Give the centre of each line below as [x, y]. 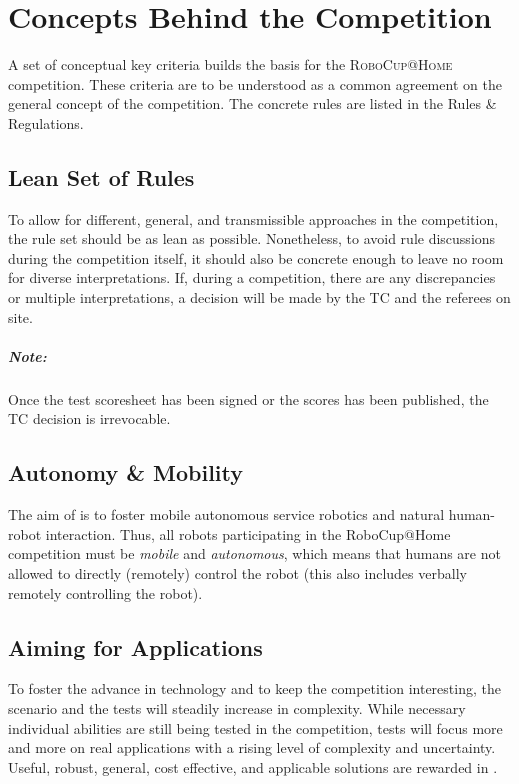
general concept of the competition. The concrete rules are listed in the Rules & [252, 103]
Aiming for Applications [135, 646]
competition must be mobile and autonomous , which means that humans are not [254, 553]
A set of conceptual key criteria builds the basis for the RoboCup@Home [230, 64]
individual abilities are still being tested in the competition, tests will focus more [255, 727]
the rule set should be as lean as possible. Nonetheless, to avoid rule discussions [252, 238]
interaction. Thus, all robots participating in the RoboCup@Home [248, 533]
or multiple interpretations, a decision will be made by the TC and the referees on [259, 297]
